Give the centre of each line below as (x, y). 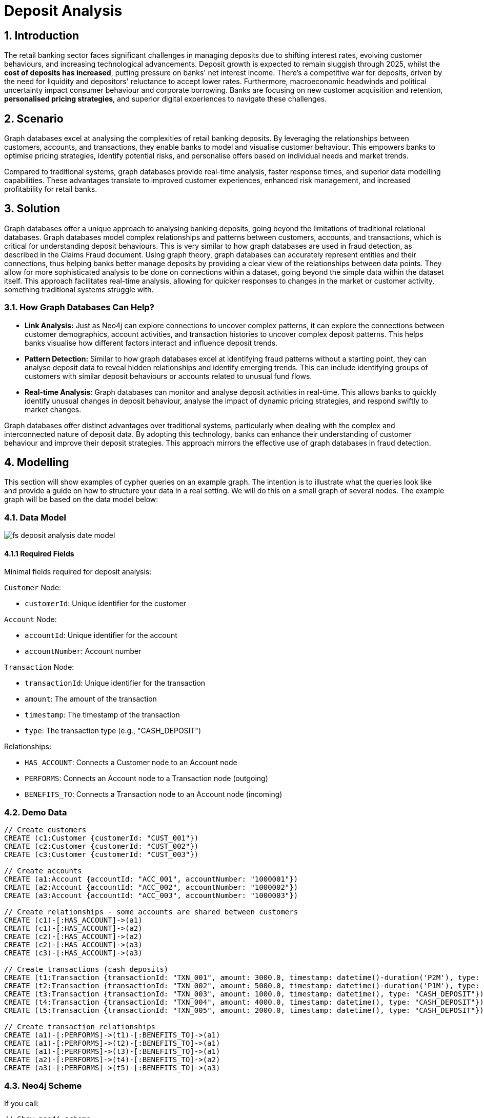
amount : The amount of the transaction (91, 699)
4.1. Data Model (35, 517)
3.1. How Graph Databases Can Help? (79, 307)
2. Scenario (34, 118)
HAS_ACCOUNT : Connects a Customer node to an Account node (131, 763)
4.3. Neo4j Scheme (43, 1085)
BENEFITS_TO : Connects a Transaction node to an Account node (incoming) (154, 794)
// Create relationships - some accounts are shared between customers (151, 912)
